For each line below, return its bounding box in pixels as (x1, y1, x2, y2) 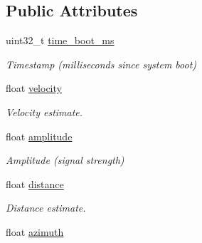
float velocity (6, 81, 62, 95)
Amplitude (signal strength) (6, 152, 124, 167)
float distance (6, 176, 64, 191)
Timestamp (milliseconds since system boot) (6, 56, 197, 71)
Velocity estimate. (6, 104, 83, 119)
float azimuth (6, 224, 64, 239)
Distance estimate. (6, 200, 86, 215)
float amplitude (6, 128, 73, 143)
